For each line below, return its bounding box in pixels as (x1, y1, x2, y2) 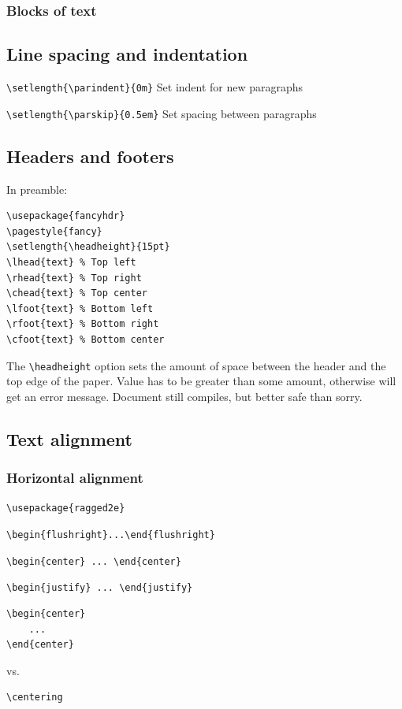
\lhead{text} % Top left (6, 256, 136, 268)
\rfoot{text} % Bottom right (6, 318, 159, 330)
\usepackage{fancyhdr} (6, 210, 125, 222)
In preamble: (6, 180, 68, 197)
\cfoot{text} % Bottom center (6, 333, 165, 345)
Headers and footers (6, 143, 174, 168)
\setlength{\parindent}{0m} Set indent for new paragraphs (6, 79, 303, 95)
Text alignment (6, 426, 132, 451)
